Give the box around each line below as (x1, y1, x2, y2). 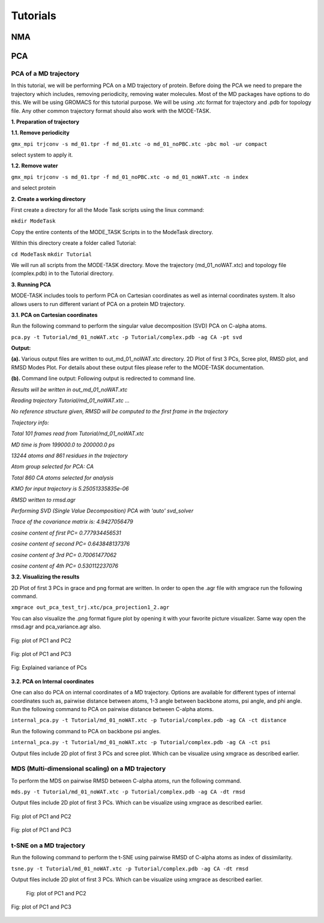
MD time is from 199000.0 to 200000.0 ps (11, 441, 115, 448)
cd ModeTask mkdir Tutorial (11, 251, 92, 257)
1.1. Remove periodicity (11, 129, 70, 136)
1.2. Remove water (11, 162, 58, 169)
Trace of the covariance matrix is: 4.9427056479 (11, 518, 133, 525)
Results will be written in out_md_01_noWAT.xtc (11, 386, 128, 393)
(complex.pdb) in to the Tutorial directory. (11, 270, 114, 277)
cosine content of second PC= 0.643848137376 (11, 540, 130, 547)
